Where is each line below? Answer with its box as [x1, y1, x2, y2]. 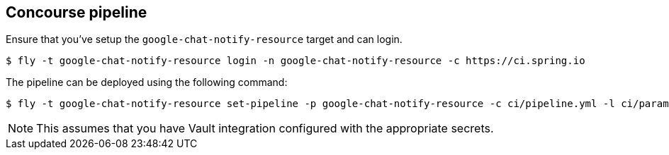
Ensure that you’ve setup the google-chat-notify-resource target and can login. [6, 33, 403, 46]
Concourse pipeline [6, 4, 147, 21]
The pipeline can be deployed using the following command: [6, 76, 288, 89]
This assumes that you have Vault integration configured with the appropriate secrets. [36, 121, 494, 136]
